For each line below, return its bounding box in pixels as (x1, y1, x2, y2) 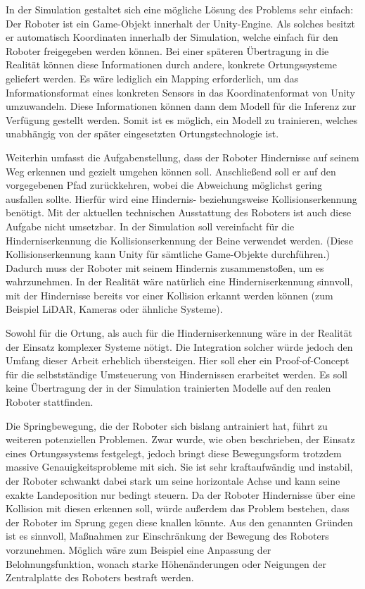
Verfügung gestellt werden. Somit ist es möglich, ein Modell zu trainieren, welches (6, 112, 358, 127)
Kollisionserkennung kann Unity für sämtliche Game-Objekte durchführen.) (6, 247, 330, 261)
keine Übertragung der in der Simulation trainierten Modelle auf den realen (6, 380, 331, 395)
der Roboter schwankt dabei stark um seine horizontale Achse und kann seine (6, 473, 340, 488)
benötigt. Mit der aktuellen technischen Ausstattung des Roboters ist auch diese (6, 205, 352, 220)
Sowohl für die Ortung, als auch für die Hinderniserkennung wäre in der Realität (6, 325, 353, 340)
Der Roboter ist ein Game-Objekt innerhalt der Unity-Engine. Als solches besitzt (6, 15, 356, 30)
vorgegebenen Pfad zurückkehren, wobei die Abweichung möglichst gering (6, 178, 322, 192)
